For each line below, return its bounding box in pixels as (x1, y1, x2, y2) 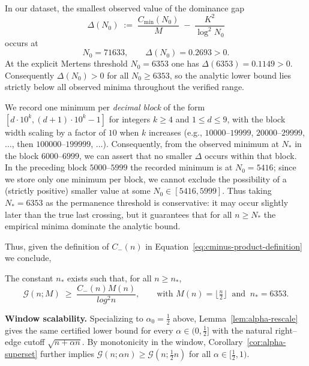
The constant (5, 272, 53, 284)
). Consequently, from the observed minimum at (103, 137, 279, 150)
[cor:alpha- (247, 335, 286, 348)
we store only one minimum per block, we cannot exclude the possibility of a (5, 172, 287, 185)
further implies (40, 347, 94, 360)
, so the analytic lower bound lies (169, 68, 292, 81)
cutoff (23, 335, 45, 348)
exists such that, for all (67, 272, 152, 284)
